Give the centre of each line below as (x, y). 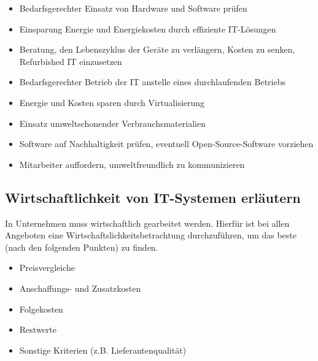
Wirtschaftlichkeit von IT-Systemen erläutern (153, 197)
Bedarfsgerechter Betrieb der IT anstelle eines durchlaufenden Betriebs (152, 82)
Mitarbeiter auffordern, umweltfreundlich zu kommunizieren (132, 164)
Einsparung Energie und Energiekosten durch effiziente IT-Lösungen (148, 28)
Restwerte (38, 329)
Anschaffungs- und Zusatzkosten (80, 288)
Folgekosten (41, 309)
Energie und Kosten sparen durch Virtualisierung (112, 102)
